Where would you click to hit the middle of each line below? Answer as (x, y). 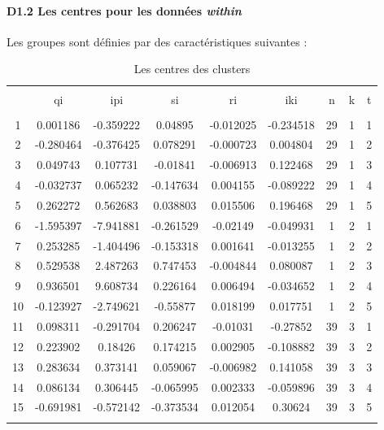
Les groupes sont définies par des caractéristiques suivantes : (157, 41)
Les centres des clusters (192, 69)
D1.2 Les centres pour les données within (124, 10)
